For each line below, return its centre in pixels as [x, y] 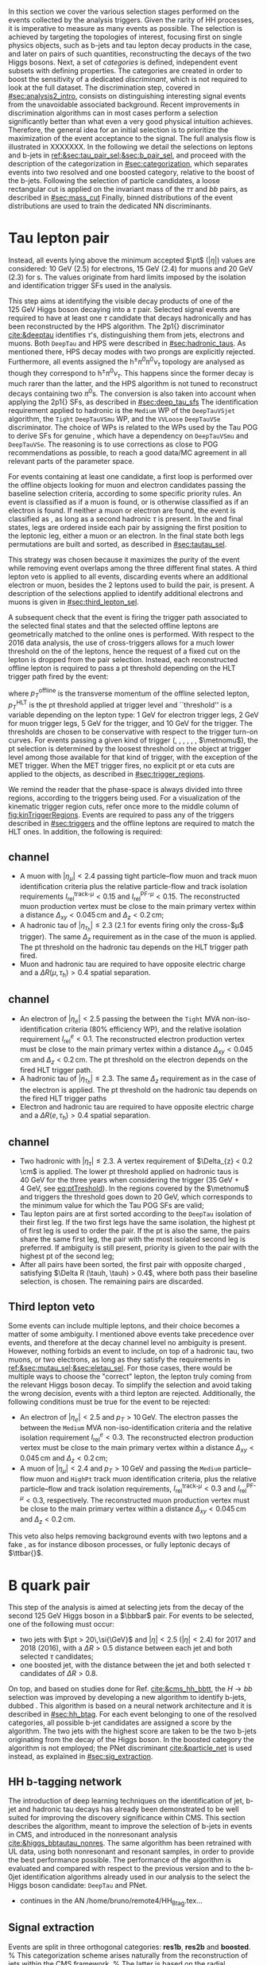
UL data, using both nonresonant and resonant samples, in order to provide [131, 1852]
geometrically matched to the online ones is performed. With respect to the [132, 634]
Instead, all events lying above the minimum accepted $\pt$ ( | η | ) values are [132, 260]
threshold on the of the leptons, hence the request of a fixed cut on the [124, 651]
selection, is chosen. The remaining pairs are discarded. [112, 1281]
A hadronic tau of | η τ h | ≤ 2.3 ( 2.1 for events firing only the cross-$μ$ [132, 927]
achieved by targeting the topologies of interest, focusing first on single [125, 37]
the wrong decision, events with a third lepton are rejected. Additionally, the [132, 1393]
